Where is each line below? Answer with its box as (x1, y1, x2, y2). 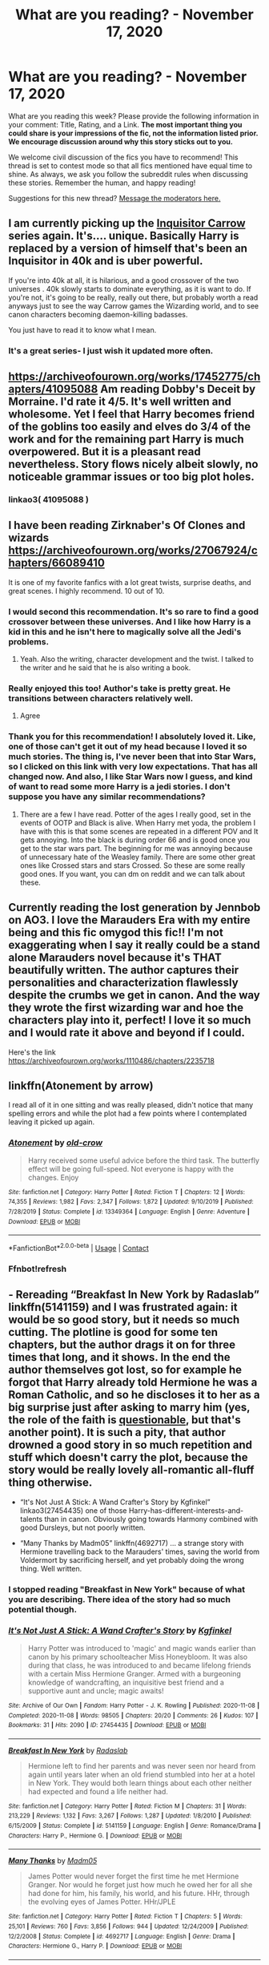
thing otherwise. (8, 1476, 93, 1490)
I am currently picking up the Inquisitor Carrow (8, 216, 246, 230)
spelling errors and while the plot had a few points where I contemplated (8, 1108, 247, 1119)
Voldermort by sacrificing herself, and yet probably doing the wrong (19, 1555, 244, 1564)
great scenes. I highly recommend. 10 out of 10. (8, 586, 165, 595)
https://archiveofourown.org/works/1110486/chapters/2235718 (8, 1055, 215, 1065)
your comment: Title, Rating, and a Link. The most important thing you (8, 119, 243, 129)
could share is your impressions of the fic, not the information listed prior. (8, 128, 259, 138)
